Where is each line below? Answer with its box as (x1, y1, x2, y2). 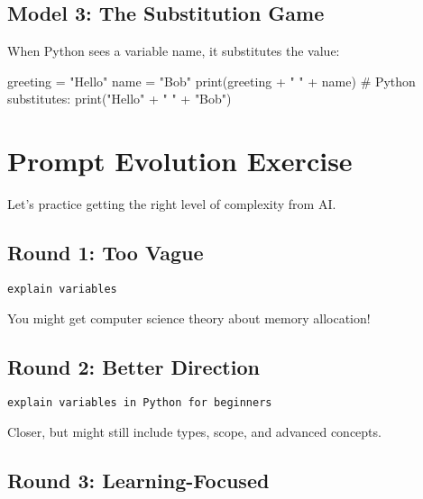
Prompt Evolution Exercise (7, 142, 353, 179)
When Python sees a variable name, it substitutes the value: (7, 41, 340, 60)
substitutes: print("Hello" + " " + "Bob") (7, 89, 232, 108)
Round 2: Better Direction (7, 352, 260, 380)
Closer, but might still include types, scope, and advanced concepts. (7, 422, 382, 441)
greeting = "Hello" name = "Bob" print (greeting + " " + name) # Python (7, 71, 416, 90)
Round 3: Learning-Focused (7, 467, 270, 494)
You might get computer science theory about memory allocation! (7, 308, 371, 327)
